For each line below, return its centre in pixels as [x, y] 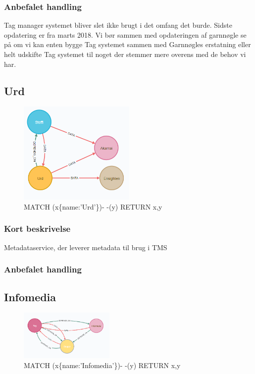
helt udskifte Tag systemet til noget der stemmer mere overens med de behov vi [125, 54]
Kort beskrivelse [37, 229]
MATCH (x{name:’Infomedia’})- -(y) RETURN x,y [102, 365]
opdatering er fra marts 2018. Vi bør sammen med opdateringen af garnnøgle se [125, 34]
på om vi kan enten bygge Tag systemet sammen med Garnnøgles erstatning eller [127, 44]
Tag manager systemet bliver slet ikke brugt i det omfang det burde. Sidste [118, 25]
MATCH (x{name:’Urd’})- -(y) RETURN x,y [93, 206]
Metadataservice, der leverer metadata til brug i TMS [86, 247]
